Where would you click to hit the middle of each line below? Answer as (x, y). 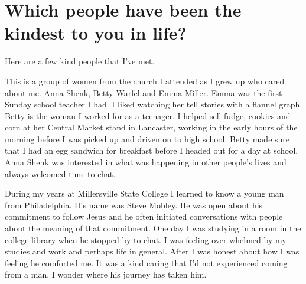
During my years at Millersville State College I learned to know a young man (144, 193)
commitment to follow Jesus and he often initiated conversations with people (144, 216)
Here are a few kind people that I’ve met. (80, 61)
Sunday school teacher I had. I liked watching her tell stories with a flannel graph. (154, 104)
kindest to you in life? (96, 33)
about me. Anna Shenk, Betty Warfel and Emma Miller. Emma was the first (144, 92)
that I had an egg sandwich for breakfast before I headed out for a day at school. (152, 150)
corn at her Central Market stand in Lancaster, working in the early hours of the (151, 127)
